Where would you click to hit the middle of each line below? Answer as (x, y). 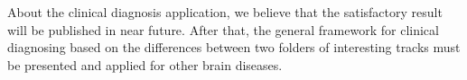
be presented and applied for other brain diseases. (145, 64)
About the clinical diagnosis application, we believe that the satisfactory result (225, 12)
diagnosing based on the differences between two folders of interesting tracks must (234, 47)
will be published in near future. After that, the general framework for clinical (223, 29)
